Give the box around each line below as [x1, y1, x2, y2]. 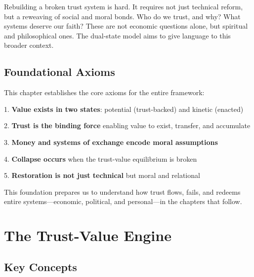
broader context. [4, 40, 54, 50]
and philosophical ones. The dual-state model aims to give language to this [4, 30, 231, 40]
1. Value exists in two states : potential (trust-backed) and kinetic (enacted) [4, 104, 244, 114]
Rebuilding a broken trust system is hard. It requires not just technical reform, [4, 1, 243, 11]
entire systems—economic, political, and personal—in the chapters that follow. [4, 196, 242, 207]
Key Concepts [4, 259, 77, 274]
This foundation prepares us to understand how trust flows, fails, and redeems [4, 186, 241, 197]
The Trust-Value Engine [4, 225, 171, 245]
